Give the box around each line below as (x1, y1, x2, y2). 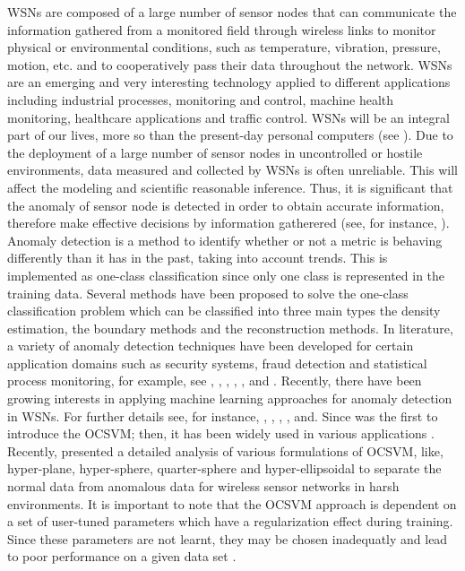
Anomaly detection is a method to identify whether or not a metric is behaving (7, 230, 443, 249)
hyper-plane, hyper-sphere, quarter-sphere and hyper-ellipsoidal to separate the (7, 459, 442, 478)
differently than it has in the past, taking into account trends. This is (7, 248, 388, 267)
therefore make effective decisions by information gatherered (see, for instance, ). (7, 213, 450, 232)
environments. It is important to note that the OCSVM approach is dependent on (7, 494, 457, 513)
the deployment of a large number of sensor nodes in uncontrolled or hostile (7, 143, 423, 161)
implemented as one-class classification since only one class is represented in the (7, 265, 445, 284)
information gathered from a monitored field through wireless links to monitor (7, 20, 436, 39)
